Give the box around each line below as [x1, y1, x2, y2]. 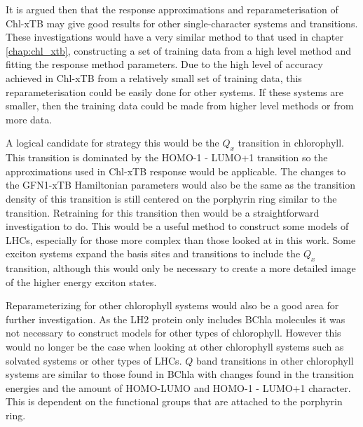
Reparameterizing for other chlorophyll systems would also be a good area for [6, 298, 339, 313]
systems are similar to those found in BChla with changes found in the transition [6, 367, 354, 381]
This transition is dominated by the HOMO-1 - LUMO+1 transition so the [6, 150, 328, 165]
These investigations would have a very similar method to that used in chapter [6, 29, 343, 44]
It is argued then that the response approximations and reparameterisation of [6, 2, 338, 16]
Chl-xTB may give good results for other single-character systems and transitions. [6, 15, 358, 30]
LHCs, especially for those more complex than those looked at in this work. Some [6, 232, 356, 247]
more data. [6, 111, 53, 126]
